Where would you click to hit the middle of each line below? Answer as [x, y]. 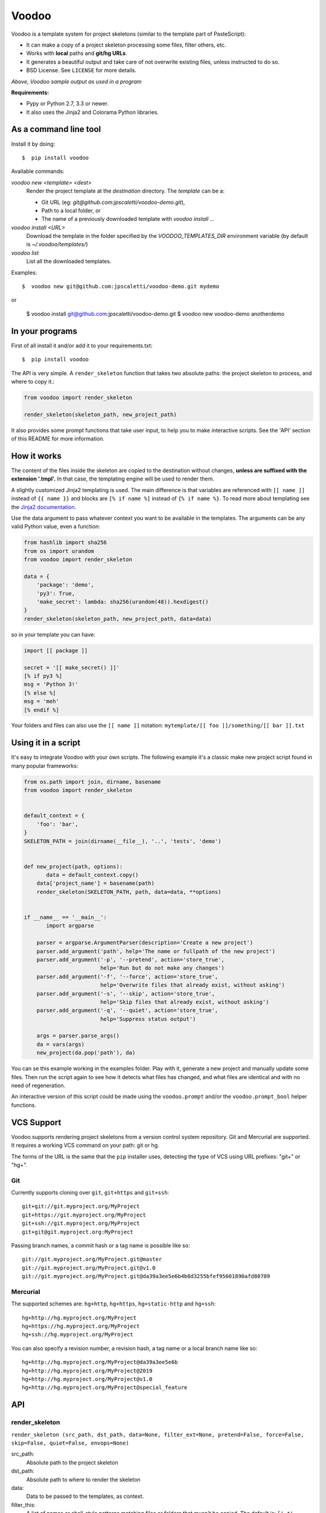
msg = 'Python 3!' [51, 684]
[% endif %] [42, 710]
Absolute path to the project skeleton [72, 1462]
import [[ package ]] [56, 650]
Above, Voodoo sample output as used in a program [76, 81]
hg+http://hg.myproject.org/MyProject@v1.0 [87, 1379]
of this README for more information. [58, 439]
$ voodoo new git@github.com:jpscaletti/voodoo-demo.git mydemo [121, 287]
